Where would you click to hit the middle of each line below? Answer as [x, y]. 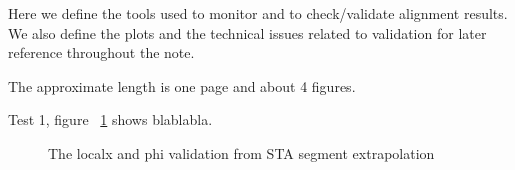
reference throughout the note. [101, 52]
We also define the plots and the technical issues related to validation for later [247, 32]
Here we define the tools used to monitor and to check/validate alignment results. [258, 13]
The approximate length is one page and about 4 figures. [182, 85]
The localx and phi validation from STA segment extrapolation [241, 152]
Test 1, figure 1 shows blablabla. [110, 119]
